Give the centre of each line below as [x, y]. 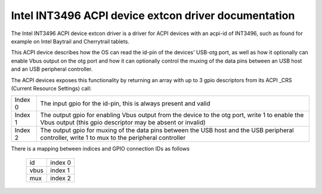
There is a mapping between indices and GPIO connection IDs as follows [100, 149]
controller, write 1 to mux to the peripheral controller [113, 138]
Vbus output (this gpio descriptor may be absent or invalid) [123, 123]
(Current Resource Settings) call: [51, 88]
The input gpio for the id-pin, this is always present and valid [125, 104]
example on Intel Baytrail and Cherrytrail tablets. [70, 41]
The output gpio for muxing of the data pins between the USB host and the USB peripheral [167, 130]
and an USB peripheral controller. [52, 69]
